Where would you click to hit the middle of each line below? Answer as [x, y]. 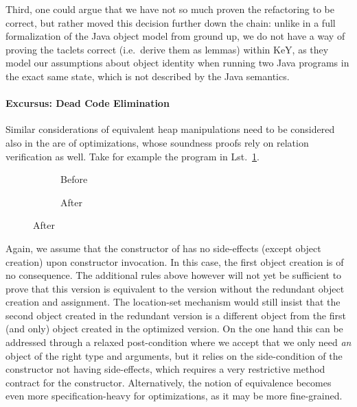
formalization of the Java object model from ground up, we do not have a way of [175, 36]
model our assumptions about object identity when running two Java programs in [177, 63]
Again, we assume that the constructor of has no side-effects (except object [163, 248]
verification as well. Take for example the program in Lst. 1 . [133, 156]
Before [74, 179]
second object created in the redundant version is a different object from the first [176, 315]
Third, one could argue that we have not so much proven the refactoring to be [170, 9]
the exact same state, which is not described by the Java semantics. [148, 76]
